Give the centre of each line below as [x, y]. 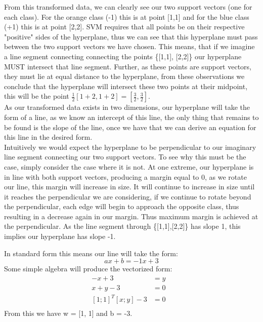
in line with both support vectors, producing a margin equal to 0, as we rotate [125, 176]
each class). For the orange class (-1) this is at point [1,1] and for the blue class [127, 16]
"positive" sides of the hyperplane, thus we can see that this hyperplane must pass [131, 36]
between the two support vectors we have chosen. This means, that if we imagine [129, 46]
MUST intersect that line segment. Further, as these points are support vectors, [128, 66]
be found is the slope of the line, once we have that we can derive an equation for [130, 127]
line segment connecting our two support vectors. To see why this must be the [125, 157]
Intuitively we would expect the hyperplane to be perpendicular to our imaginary [130, 147]
